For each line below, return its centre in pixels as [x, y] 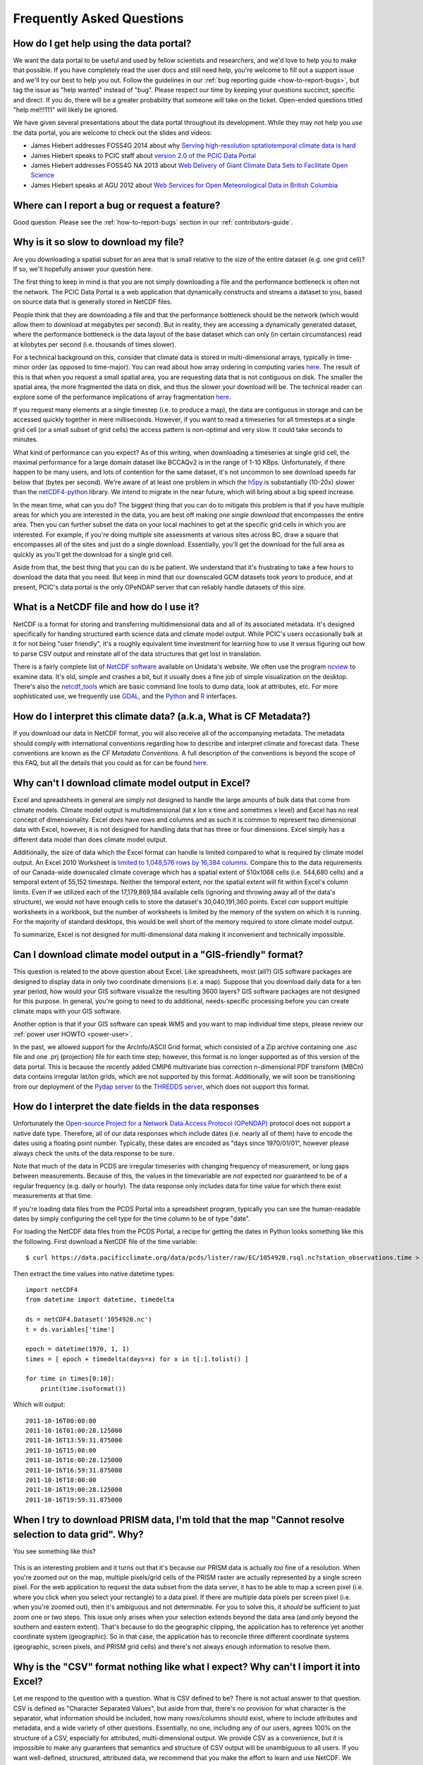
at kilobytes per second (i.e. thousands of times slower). [94, 344]
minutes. [26, 439]
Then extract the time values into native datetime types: [94, 1274]
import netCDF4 [52, 1290]
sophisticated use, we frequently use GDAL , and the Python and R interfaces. [125, 696]
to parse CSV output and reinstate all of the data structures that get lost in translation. [137, 654]
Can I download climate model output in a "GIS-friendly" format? [158, 955]
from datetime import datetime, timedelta [100, 1300]
